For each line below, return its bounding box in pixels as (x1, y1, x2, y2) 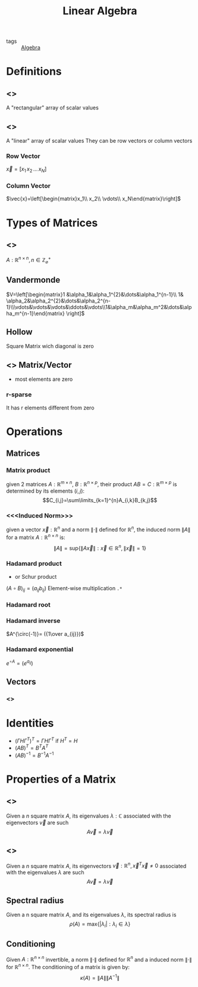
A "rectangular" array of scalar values (6, 104, 99, 111)
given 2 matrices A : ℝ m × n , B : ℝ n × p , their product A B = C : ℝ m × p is (6, 480, 177, 488)
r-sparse (6, 390, 32, 399)
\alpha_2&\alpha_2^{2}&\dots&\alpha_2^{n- (6, 297, 111, 304)
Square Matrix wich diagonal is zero (6, 343, 94, 350)
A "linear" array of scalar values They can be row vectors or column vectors (6, 137, 193, 144)
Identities (6, 717, 54, 730)
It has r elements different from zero (6, 404, 95, 411)
